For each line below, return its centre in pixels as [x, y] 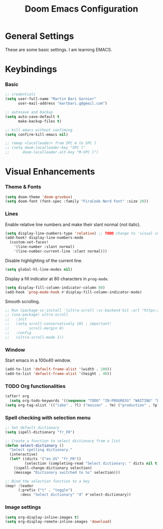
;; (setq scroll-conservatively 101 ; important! [58, 324]
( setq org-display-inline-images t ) [42, 517]
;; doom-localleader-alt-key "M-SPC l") [52, 152]
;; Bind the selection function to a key [48, 481]
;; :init [16, 319]
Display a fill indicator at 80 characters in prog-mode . [57, 279]
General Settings [40, 36]
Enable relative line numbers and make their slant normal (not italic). [73, 224]
